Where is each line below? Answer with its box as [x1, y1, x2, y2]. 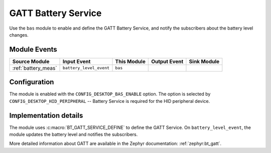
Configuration [9, 78, 54, 86]
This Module [115, 58, 146, 65]
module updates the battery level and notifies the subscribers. [9, 131, 138, 137]
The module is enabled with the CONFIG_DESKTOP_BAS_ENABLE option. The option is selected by [9, 91, 211, 97]
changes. [9, 32, 29, 38]
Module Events [9, 45, 57, 54]
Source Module [12, 58, 50, 65]
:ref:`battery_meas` [12, 64, 57, 71]
